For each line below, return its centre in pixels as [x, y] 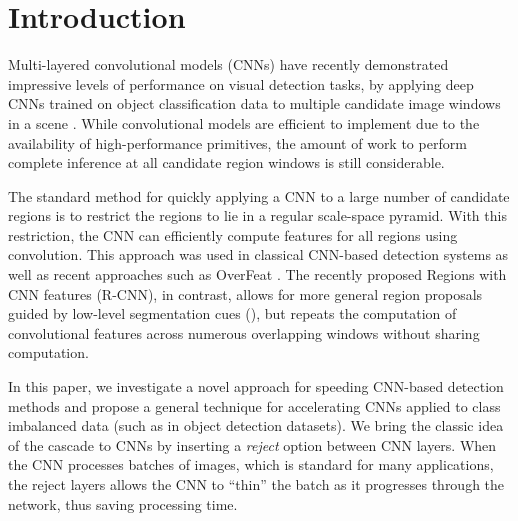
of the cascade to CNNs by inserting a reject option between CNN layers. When [252, 444]
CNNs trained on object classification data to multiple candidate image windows [254, 103]
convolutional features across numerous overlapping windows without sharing [244, 332]
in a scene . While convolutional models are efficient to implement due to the [244, 122]
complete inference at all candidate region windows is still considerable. [226, 162]
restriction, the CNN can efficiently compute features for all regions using [233, 234]
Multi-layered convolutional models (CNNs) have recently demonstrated [228, 64]
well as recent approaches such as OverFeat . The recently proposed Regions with [257, 274]
